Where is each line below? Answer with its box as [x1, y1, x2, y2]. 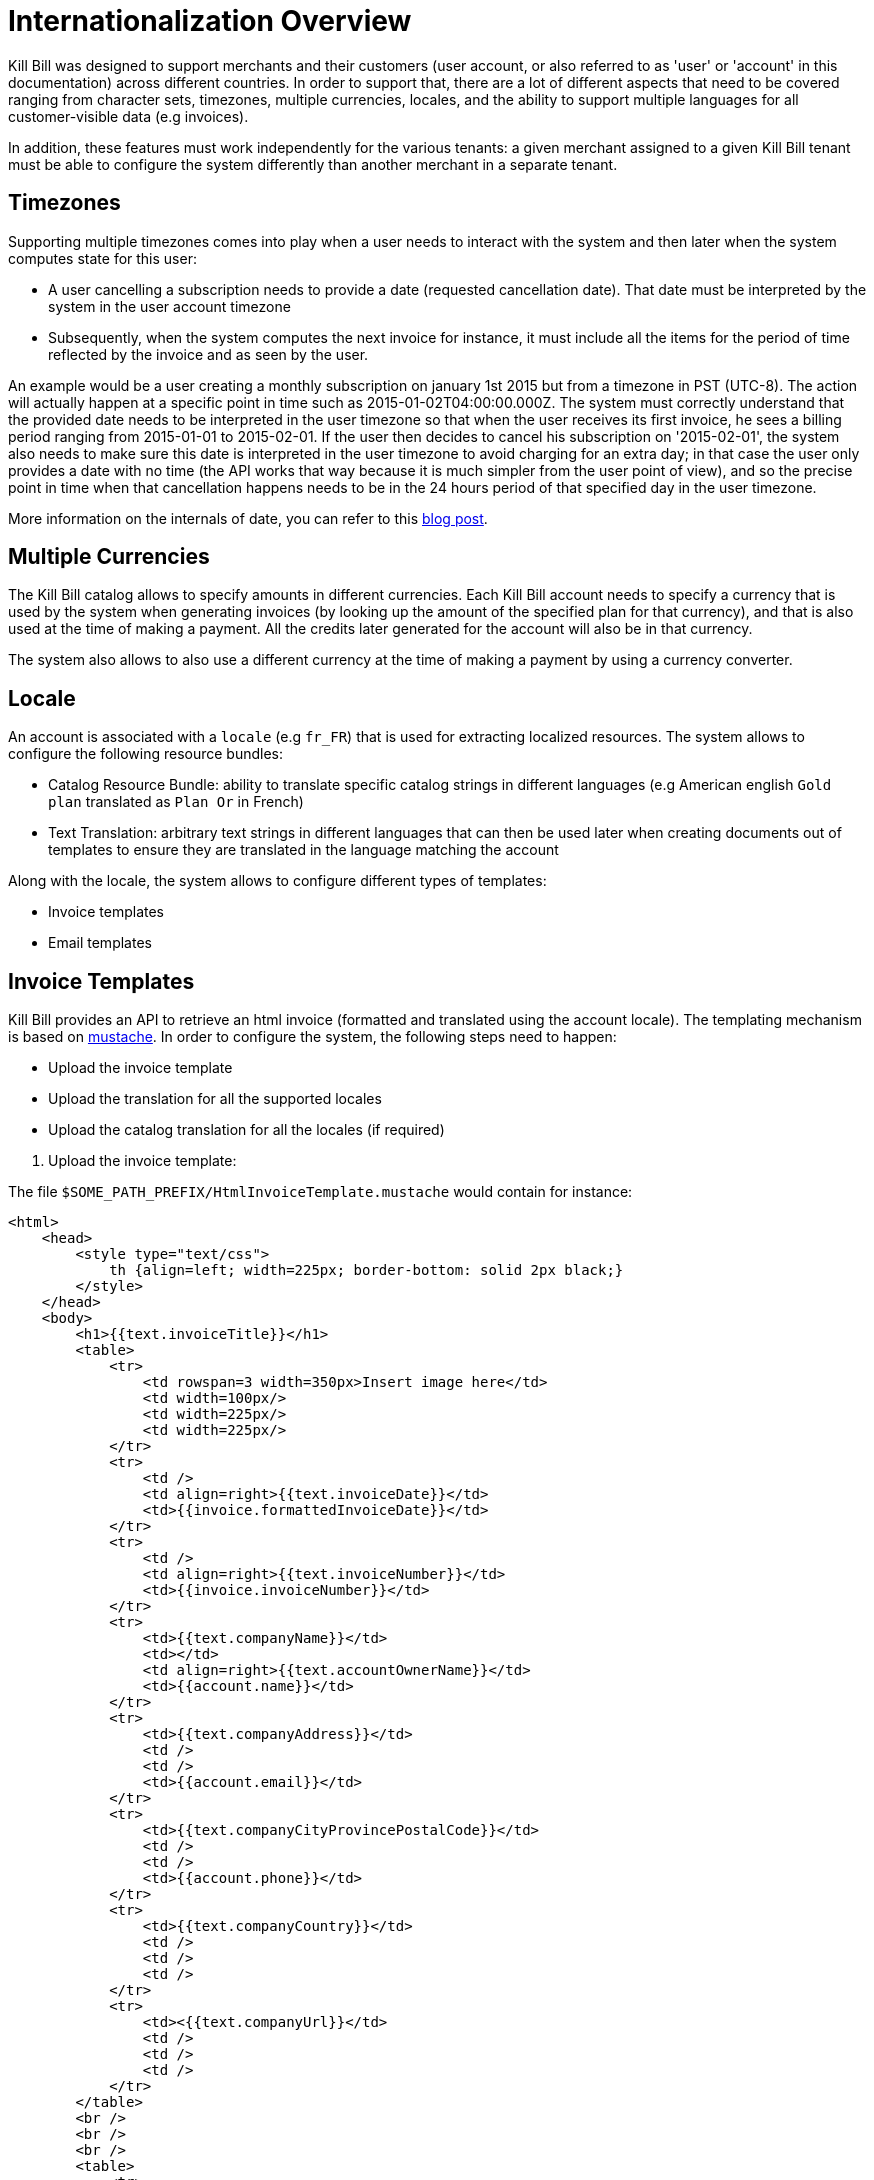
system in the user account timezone [48, 297, 291, 315]
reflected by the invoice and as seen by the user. [48, 345, 369, 363]
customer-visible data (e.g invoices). [8, 107, 249, 125]
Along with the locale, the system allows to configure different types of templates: [8, 872, 547, 890]
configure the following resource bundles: [8, 745, 283, 763]
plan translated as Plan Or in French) [48, 793, 304, 811]
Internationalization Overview [8, 4, 412, 38]
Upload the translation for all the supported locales [48, 1090, 382, 1108]
